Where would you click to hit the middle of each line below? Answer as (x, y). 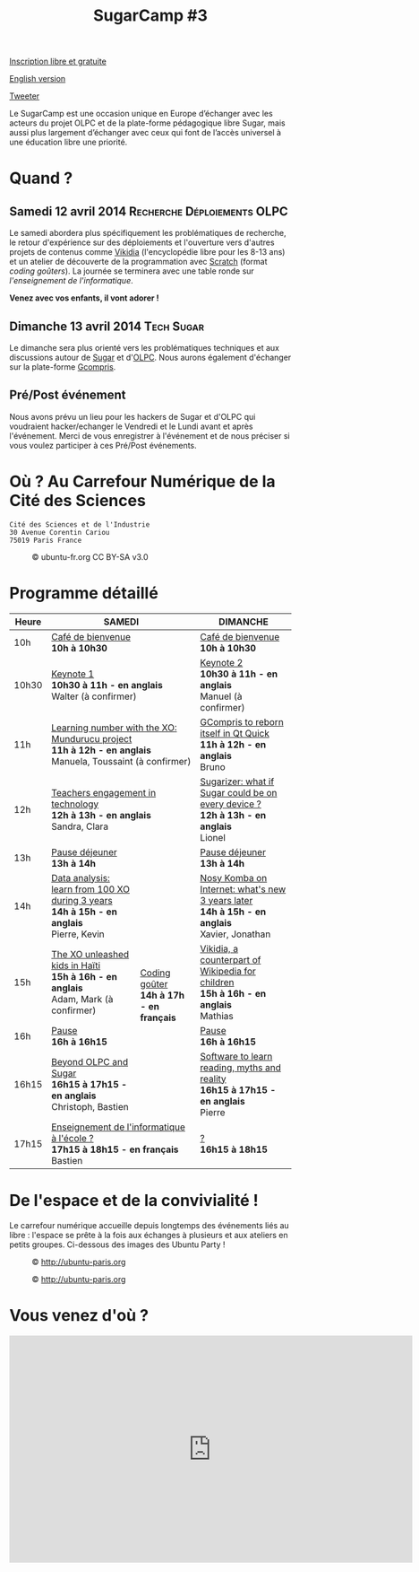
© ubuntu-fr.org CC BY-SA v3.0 (90, 556)
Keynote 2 (222, 662)
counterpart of (231, 959)
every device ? (231, 804)
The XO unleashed (90, 954)
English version (38, 79)
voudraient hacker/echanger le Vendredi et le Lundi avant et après (131, 426)
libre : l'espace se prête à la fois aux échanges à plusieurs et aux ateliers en (149, 1235)
